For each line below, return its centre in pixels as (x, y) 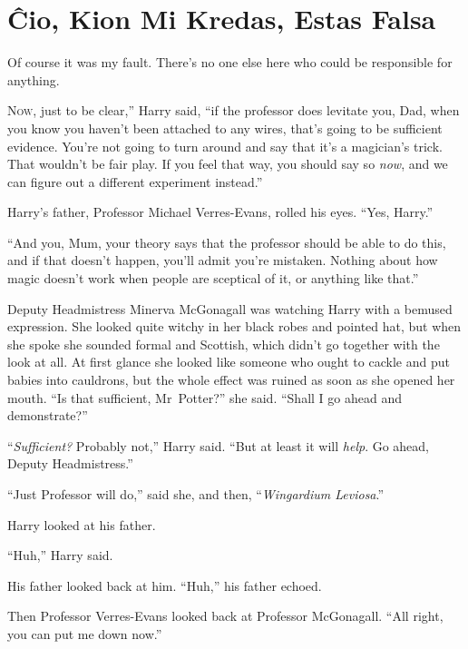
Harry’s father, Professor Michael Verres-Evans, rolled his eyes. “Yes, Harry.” (220, 212)
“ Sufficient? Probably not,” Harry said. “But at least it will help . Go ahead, (219, 445)
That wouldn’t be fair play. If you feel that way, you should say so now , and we (228, 164)
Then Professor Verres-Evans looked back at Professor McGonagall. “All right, (225, 616)
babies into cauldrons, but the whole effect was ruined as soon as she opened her (231, 380)
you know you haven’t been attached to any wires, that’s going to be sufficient (225, 128)
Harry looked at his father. (82, 524)
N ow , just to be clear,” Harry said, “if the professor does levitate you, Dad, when (234, 110)
